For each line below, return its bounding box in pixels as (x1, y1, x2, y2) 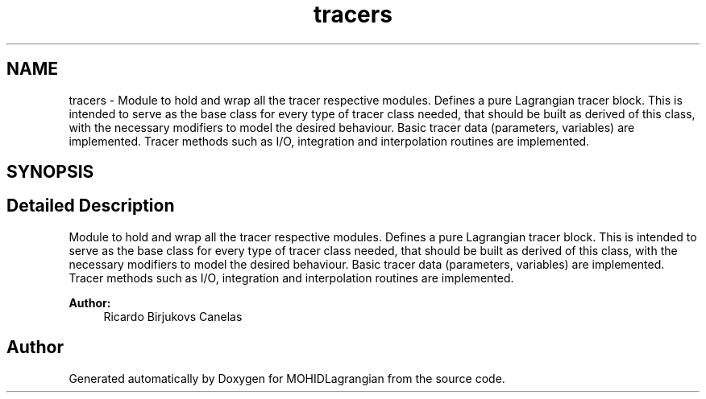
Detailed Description (6, 195, 175, 216)
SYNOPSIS (6, 162, 94, 183)
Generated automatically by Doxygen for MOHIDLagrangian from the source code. (69, 371, 505, 385)
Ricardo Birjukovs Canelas (103, 309, 243, 323)
